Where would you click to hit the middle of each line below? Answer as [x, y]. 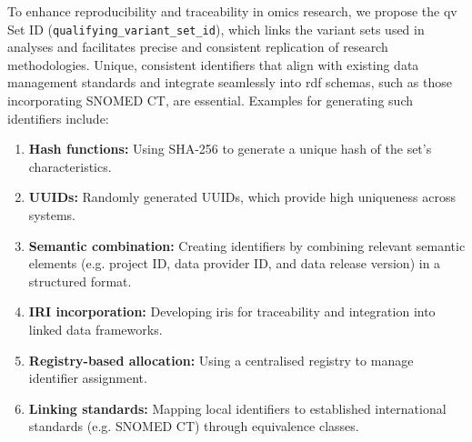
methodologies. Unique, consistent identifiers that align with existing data [213, 64]
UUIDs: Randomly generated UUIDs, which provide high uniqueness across [242, 197]
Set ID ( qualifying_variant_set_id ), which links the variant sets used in [216, 29]
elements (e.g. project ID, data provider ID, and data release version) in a [235, 263]
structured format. [80, 281]
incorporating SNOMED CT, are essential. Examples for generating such [210, 100]
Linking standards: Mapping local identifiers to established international [237, 408]
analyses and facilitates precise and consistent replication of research [198, 47]
